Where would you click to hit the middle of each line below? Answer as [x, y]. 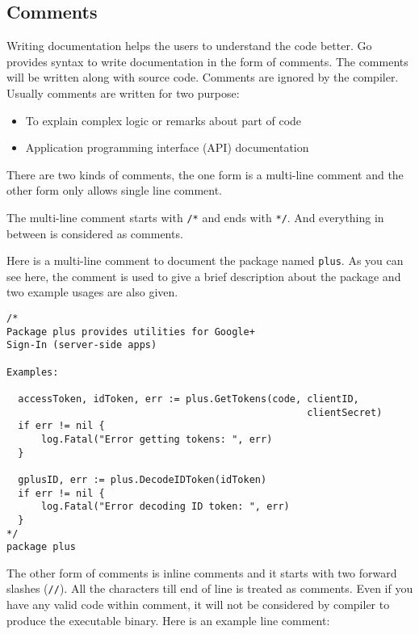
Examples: [33, 372]
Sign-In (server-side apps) [82, 345]
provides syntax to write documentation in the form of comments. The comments [207, 61]
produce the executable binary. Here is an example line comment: [168, 620]
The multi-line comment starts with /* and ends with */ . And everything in [195, 217]
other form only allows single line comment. [114, 190]
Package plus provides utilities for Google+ [131, 332]
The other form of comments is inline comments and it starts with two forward [202, 572]
